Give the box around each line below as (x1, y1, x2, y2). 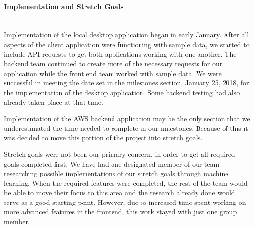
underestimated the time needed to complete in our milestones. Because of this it (4, 123, 248, 133)
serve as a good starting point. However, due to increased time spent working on (4, 197, 246, 207)
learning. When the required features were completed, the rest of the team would (4, 177, 248, 188)
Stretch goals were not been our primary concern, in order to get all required (4, 149, 235, 159)
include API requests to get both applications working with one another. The (4, 49, 237, 59)
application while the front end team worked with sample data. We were (4, 68, 222, 78)
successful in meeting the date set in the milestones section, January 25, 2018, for (4, 77, 249, 88)
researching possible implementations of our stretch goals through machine (4, 168, 228, 178)
